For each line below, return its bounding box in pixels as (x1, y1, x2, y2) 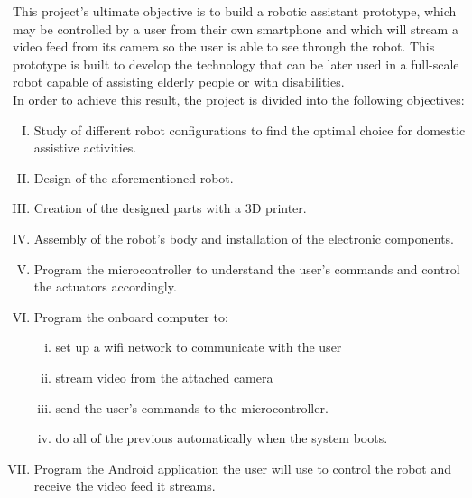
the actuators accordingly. (33, 277, 177, 296)
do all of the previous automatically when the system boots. (55, 429, 388, 447)
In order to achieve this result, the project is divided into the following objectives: (13, 89, 465, 108)
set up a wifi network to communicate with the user (55, 337, 342, 356)
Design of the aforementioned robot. (33, 168, 234, 187)
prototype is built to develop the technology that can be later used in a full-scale (13, 54, 459, 73)
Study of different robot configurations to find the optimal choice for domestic (33, 120, 466, 139)
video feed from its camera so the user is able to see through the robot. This (13, 37, 435, 56)
